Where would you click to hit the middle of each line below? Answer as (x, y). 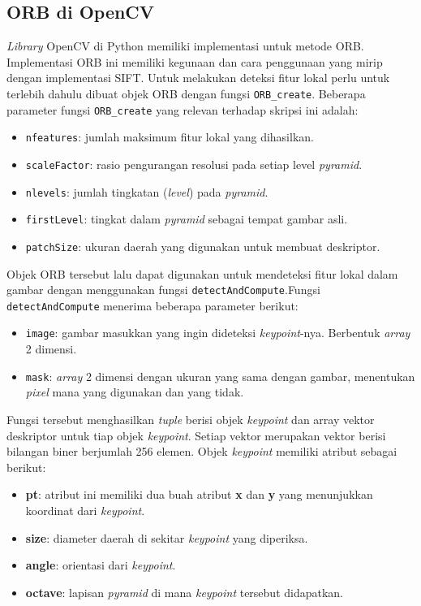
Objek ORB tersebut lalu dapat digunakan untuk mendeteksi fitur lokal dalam (202, 273)
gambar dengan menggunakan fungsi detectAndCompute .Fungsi (163, 290)
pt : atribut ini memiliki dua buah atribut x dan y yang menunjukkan (199, 494)
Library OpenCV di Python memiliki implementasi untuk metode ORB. (185, 46)
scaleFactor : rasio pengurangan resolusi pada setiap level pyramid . (194, 164)
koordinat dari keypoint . (85, 510)
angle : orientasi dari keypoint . (101, 565)
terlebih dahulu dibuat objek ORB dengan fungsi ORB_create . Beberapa (186, 93)
